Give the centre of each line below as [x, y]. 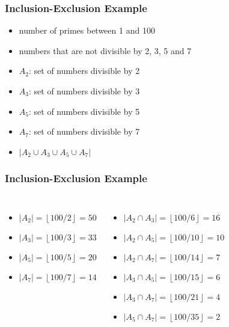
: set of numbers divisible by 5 [84, 111]
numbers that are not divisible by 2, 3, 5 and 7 [105, 50]
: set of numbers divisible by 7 [84, 131]
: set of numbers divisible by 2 [84, 71]
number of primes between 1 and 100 [87, 30]
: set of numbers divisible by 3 [84, 91]
